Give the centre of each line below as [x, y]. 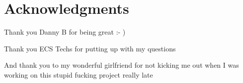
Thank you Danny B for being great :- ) [65, 32]
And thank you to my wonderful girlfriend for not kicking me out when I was [121, 65]
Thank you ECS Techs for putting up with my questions [90, 48]
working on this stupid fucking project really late [79, 74]
